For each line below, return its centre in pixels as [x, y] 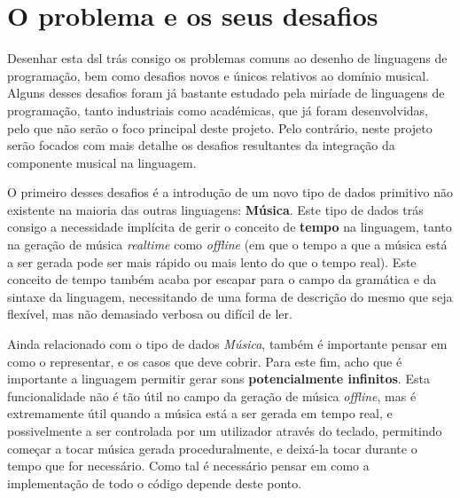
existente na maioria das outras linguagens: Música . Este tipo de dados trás [215, 209]
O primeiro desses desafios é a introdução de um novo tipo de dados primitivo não [230, 192]
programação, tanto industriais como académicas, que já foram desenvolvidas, [218, 110]
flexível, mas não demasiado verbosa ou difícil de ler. [150, 314]
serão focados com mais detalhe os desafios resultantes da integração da [201, 145]
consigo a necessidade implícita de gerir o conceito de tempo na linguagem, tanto [230, 227]
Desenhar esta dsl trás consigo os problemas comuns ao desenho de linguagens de [227, 58]
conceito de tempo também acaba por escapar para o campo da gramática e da [222, 279]
